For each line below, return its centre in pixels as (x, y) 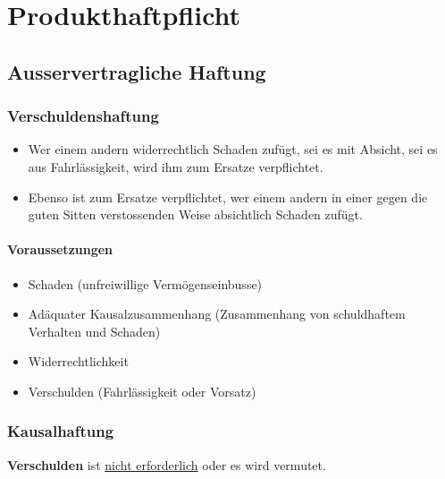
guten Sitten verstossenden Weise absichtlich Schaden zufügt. (195, 214)
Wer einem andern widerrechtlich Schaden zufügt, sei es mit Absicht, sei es (233, 149)
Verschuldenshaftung (83, 116)
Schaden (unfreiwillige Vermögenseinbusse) (145, 283)
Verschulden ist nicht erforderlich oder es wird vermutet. (167, 464)
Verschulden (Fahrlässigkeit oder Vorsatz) (142, 391)
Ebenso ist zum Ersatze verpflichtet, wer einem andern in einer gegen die (228, 197)
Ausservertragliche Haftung (137, 71)
